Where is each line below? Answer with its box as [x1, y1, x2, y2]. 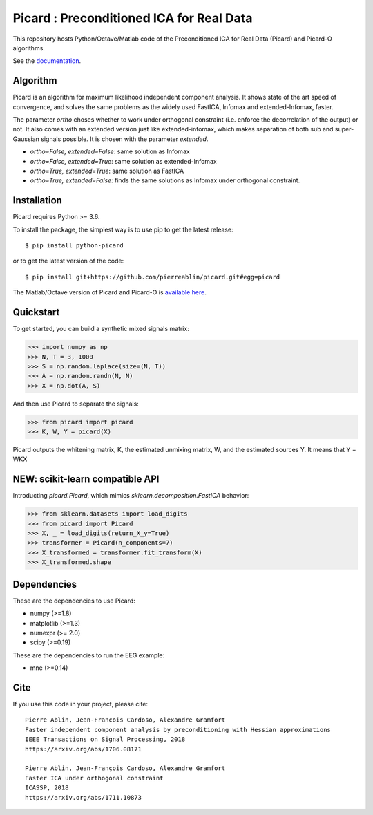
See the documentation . [12, 57, 82, 65]
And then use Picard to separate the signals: [12, 400, 140, 408]
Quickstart [12, 306, 60, 318]
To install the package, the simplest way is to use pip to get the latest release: [12, 225, 234, 234]
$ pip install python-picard [25, 242, 124, 250]
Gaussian [12, 135, 39, 143]
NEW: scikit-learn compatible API [12, 474, 160, 485]
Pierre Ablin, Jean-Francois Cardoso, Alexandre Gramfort [25, 716, 226, 724]
